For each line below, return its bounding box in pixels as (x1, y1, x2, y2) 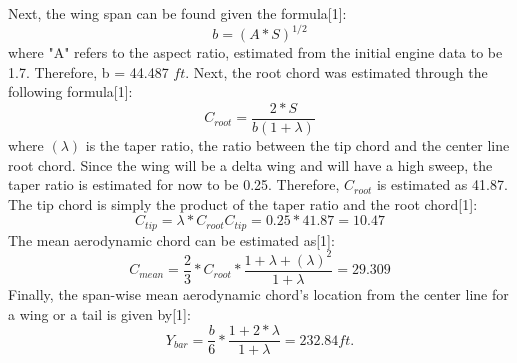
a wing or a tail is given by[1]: (8, 303, 191, 324)
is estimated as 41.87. (376, 174, 508, 195)
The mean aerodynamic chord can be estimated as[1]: (8, 229, 335, 250)
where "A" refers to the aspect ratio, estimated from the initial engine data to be (8, 42, 503, 63)
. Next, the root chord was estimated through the (185, 61, 488, 82)
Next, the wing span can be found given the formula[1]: (8, 3, 347, 23)
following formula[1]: (8, 81, 133, 102)
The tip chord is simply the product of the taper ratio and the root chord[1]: (8, 193, 478, 214)
